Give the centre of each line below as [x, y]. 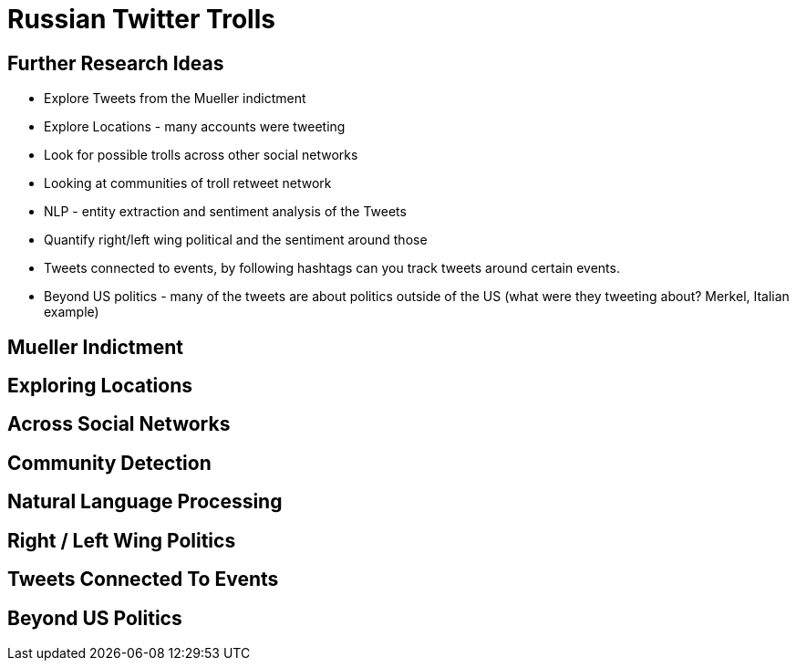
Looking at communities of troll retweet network [188, 183]
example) [72, 312]
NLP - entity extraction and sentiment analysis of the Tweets [225, 212]
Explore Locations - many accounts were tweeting [195, 127]
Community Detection [109, 463]
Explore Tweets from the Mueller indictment [175, 99]
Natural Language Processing [145, 502]
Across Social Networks [119, 424]
